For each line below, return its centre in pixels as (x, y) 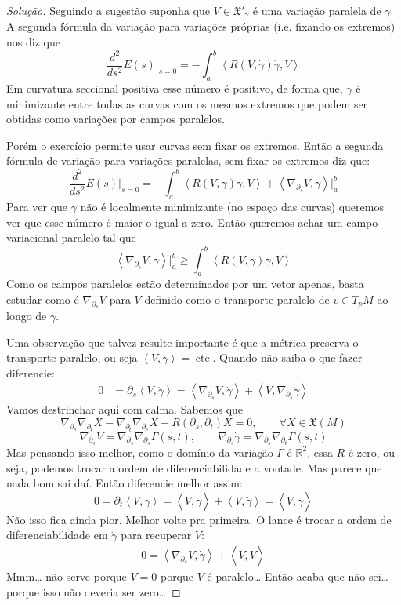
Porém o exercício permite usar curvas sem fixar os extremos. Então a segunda (195, 145)
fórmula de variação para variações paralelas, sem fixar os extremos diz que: (188, 160)
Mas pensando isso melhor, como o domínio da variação (140, 452)
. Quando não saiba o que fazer (287, 357)
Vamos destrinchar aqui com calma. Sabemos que (125, 409)
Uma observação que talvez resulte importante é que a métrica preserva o (182, 342)
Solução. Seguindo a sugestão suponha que (108, 10)
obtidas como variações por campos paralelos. (116, 119)
